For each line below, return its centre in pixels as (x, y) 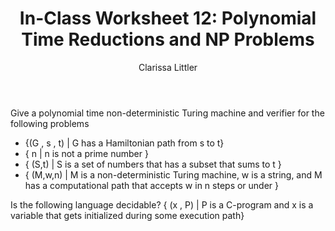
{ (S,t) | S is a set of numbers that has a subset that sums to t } (153, 164)
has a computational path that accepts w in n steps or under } (152, 185)
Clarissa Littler (168, 67)
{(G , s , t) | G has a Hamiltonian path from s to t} (124, 143)
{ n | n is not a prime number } (86, 153)
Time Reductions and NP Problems (168, 39)
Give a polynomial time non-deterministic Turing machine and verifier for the (167, 113)
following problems (50, 123)
